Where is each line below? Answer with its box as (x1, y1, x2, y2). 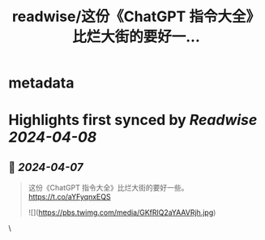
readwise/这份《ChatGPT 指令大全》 (11, 7, 261, 26)
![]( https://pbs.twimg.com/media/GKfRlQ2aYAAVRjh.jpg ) (28, 208, 216, 217)
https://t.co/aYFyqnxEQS (28, 192, 111, 202)
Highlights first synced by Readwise (8, 111, 258, 130)
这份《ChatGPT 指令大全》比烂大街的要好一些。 (28, 183, 189, 193)
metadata (8, 74, 75, 92)
